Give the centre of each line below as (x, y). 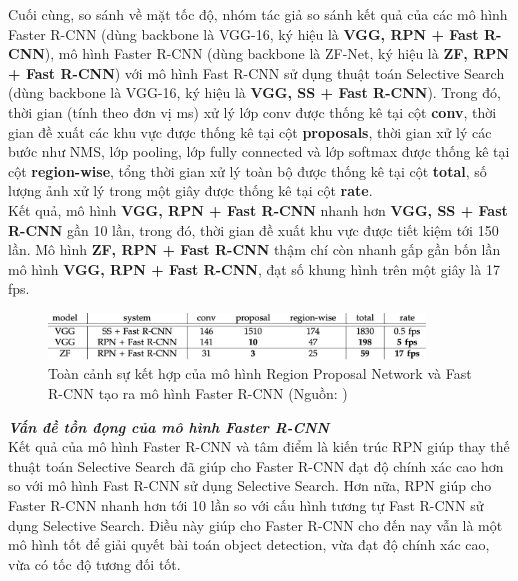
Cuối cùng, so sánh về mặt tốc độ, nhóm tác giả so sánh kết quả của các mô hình (258, 14)
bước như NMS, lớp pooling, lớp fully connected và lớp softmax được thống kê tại (259, 151)
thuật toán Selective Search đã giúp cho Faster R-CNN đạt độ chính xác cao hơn (256, 465)
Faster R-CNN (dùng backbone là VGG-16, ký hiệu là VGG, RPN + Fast (243, 33)
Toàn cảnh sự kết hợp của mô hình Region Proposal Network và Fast (260, 373)
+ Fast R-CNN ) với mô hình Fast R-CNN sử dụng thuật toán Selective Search (256, 72)
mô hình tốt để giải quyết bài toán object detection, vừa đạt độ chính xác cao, (249, 544)
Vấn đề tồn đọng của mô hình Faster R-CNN (169, 426)
